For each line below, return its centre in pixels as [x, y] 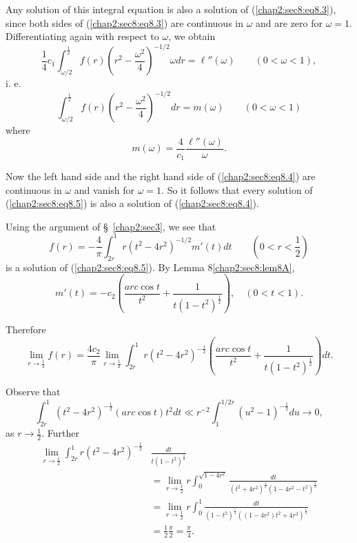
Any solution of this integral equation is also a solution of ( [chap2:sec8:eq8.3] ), [171, 9]
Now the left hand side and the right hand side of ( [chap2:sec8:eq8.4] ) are [161, 176]
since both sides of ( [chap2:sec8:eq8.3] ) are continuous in [124, 22]
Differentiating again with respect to [82, 36]
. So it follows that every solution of [237, 189]
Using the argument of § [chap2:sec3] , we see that [111, 226]
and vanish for [104, 189]
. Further [60, 433]
